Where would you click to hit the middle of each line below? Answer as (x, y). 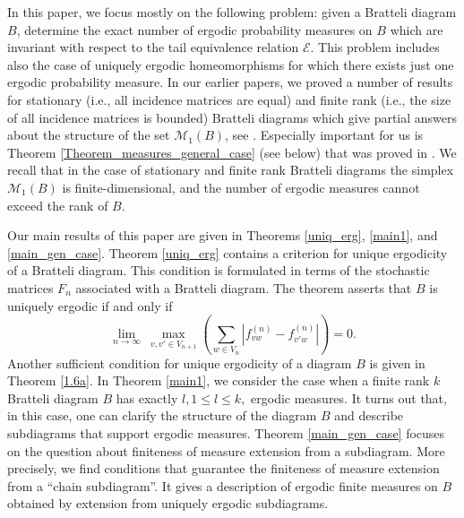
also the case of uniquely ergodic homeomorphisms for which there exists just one (231, 64)
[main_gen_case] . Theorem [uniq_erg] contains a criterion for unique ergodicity (228, 252)
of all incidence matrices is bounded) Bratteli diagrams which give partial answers (232, 117)
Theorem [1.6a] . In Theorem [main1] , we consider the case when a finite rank (219, 380)
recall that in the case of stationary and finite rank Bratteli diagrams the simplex (231, 170)
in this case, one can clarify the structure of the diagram (162, 415)
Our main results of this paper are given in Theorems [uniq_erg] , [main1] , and (223, 235)
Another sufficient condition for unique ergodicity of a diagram (180, 363)
